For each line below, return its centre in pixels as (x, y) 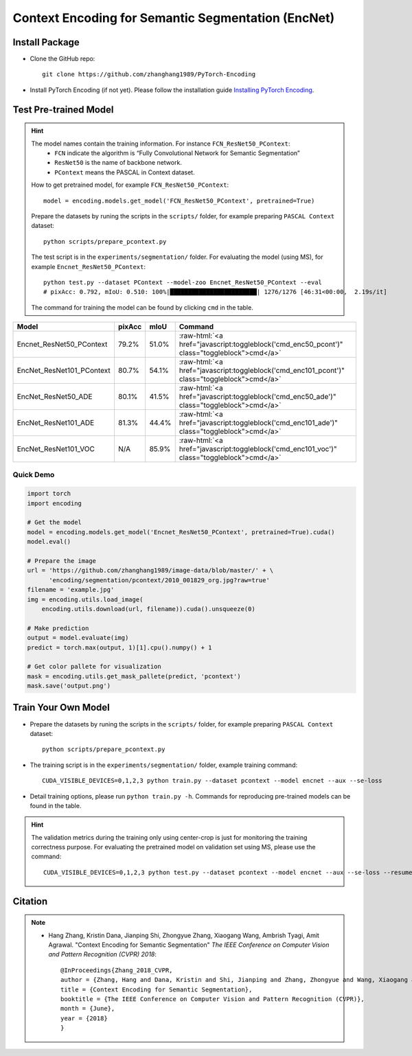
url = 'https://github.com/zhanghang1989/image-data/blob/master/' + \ (150, 571)
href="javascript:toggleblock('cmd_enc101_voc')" (258, 449)
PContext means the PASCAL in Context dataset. (125, 172)
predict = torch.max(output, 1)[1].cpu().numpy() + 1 (119, 647)
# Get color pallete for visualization (94, 667)
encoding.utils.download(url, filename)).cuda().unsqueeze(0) (148, 609)
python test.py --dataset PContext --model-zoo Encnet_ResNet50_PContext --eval (183, 282)
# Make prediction (58, 628)
